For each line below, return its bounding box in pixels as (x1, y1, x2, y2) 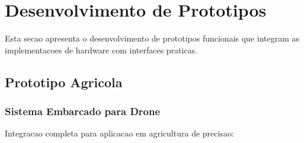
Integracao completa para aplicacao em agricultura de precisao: (5, 127, 234, 139)
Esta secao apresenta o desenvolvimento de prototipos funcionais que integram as (5, 32, 300, 45)
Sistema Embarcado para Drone (5, 104, 161, 119)
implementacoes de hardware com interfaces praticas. (5, 43, 198, 56)
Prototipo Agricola (5, 72, 123, 91)
